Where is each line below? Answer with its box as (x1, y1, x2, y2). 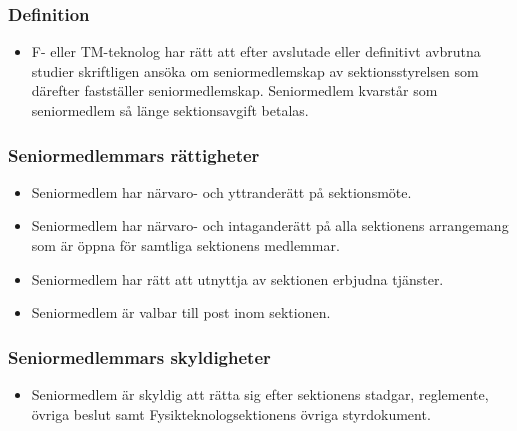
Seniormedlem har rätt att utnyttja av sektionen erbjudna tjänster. (31, 268, 444, 289)
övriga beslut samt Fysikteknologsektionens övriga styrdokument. (31, 403, 431, 424)
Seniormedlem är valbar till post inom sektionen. (31, 302, 331, 323)
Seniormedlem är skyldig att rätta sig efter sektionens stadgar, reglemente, (31, 384, 489, 404)
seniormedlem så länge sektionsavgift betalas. (31, 100, 309, 120)
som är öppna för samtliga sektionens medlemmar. (31, 235, 340, 255)
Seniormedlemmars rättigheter (8, 142, 260, 167)
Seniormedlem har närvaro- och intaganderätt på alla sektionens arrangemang (31, 215, 509, 236)
